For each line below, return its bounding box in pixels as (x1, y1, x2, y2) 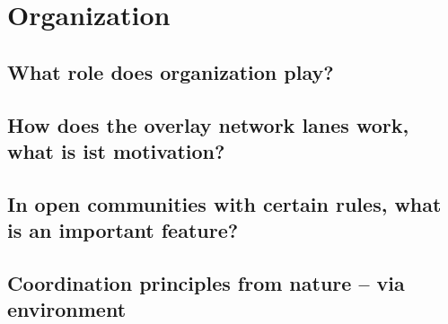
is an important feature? (7, 216, 239, 244)
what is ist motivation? (7, 136, 225, 164)
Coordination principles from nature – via (7, 268, 405, 296)
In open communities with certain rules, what (7, 189, 442, 217)
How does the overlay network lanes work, (7, 110, 409, 138)
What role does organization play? (7, 57, 334, 85)
